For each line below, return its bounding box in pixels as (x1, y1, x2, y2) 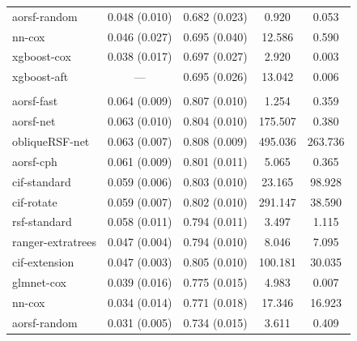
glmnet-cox (12, 273, 66, 290)
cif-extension (12, 254, 74, 271)
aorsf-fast (12, 92, 58, 109)
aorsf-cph (12, 152, 57, 169)
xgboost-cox (12, 48, 71, 65)
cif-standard (12, 173, 71, 190)
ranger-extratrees (12, 233, 97, 250)
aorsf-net (12, 113, 56, 130)
